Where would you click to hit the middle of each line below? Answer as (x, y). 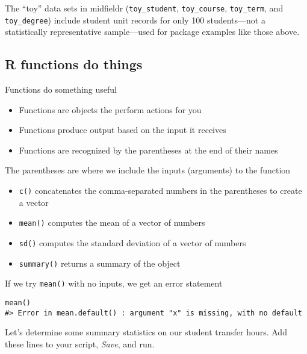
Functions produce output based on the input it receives (122, 130)
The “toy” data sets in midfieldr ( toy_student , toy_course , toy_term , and (144, 8)
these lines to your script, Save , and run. (80, 343)
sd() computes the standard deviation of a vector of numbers (132, 242)
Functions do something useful (61, 89)
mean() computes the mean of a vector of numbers (112, 222)
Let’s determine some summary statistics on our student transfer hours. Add (146, 332)
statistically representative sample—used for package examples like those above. (152, 32)
